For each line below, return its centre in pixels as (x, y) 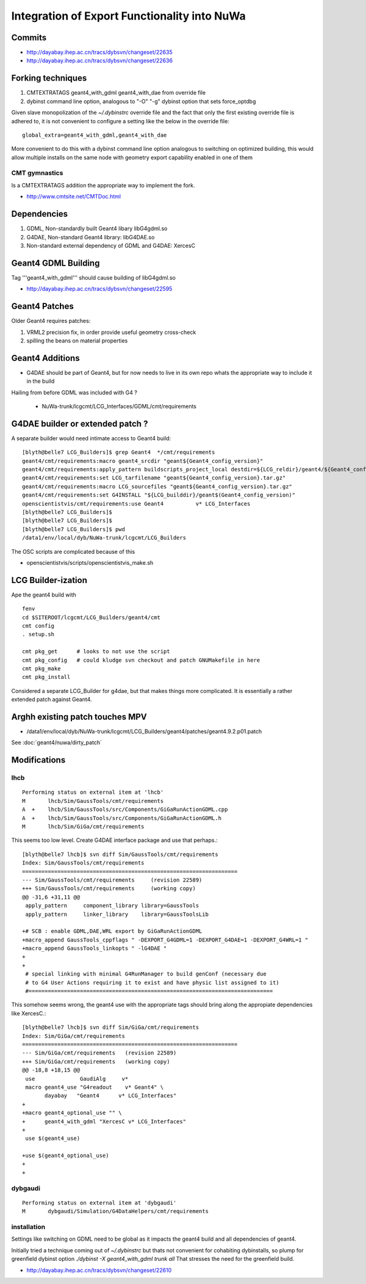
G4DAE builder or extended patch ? (80, 423)
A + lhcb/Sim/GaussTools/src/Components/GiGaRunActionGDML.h (122, 818)
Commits (29, 38)
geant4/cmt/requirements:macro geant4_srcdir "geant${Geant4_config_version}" (143, 461)
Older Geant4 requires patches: (51, 321)
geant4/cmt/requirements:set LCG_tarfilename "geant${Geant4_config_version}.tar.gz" (154, 478)
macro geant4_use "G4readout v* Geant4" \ (95, 1087)
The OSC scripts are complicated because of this (73, 551)
